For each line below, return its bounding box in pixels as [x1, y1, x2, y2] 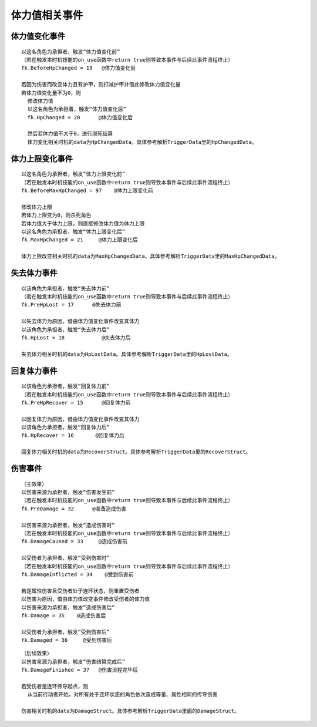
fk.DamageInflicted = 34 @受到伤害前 [21, 571, 134, 578]
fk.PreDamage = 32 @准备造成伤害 [21, 505, 127, 512]
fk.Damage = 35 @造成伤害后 [21, 612, 106, 619]
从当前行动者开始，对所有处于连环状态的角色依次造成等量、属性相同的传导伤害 [27, 691, 218, 698]
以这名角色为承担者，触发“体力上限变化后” [21, 228, 126, 235]
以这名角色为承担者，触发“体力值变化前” [21, 48, 120, 55]
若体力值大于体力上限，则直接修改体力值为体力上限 [21, 220, 145, 227]
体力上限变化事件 [11, 153, 73, 164]
